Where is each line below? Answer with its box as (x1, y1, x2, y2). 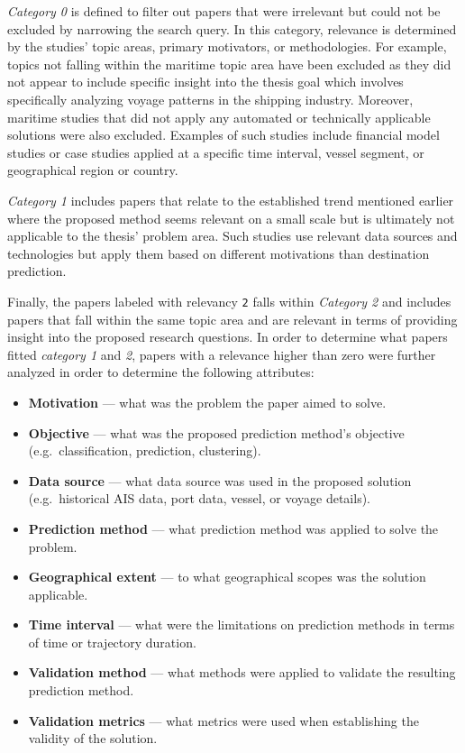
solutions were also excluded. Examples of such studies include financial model (7, 125, 440, 144)
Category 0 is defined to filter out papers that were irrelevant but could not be (7, 2, 441, 20)
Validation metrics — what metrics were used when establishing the (28, 711, 419, 730)
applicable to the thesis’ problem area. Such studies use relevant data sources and (7, 226, 458, 245)
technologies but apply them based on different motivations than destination (7, 243, 430, 262)
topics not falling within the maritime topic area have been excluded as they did (7, 54, 451, 73)
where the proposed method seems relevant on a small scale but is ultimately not (7, 208, 455, 227)
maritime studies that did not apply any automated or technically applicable (7, 107, 431, 126)
